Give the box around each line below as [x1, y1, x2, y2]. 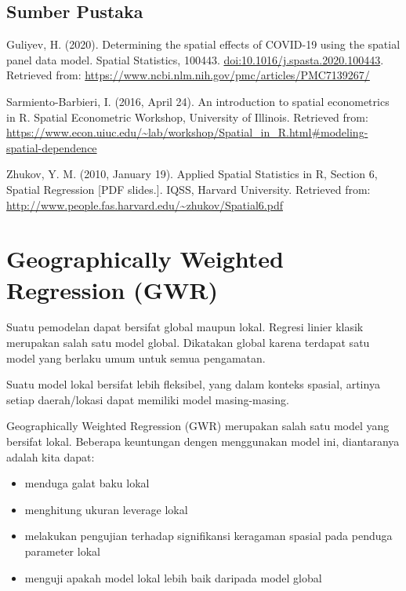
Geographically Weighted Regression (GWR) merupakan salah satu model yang [6, 418, 390, 434]
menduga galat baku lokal [24, 475, 150, 491]
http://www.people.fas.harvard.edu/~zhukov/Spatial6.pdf [6, 196, 283, 213]
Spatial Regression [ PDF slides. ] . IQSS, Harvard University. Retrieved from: [6, 181, 371, 197]
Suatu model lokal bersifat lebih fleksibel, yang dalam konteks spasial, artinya [6, 376, 380, 392]
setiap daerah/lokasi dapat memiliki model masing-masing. [6, 391, 289, 407]
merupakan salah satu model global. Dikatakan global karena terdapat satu [6, 334, 370, 351]
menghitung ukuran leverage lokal [24, 501, 188, 517]
